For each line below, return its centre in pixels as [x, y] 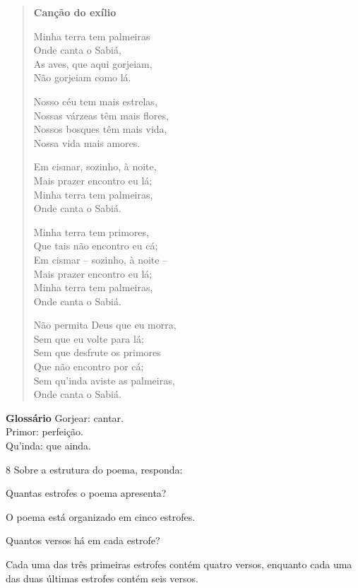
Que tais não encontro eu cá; [96, 246]
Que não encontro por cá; [89, 366]
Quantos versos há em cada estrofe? [83, 540]
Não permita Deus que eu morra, [105, 325]
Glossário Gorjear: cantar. [65, 417]
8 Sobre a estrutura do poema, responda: [94, 469]
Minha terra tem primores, [91, 231]
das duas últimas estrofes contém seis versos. [102, 578]
